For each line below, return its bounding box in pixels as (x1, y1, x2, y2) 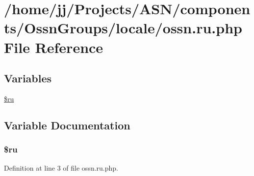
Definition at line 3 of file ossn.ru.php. (4, 162, 118, 173)
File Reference (4, 37, 103, 57)
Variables (4, 71, 52, 86)
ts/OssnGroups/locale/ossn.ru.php (4, 18, 242, 38)
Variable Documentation (4, 117, 130, 132)
